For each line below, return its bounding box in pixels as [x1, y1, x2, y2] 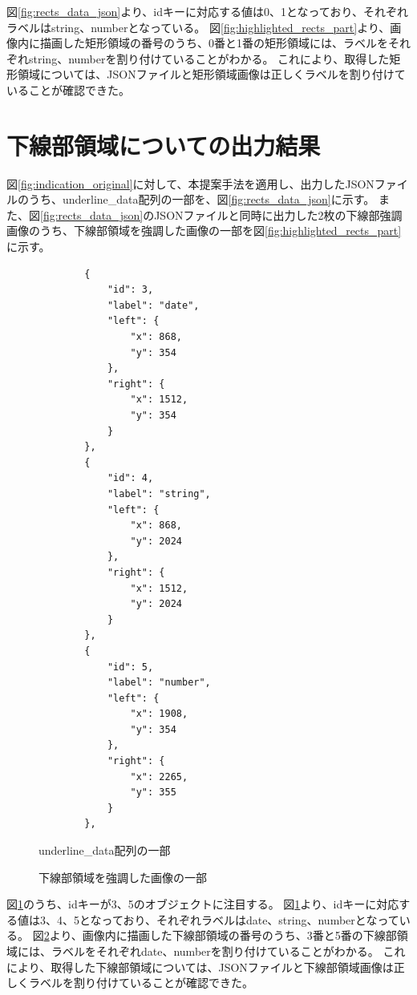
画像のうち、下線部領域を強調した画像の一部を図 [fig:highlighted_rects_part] [6, 222, 402, 239]
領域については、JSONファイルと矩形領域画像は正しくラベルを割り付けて [17, 66, 406, 83]
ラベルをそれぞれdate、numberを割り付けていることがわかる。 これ [51, 943, 406, 959]
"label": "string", [107, 487, 211, 500]
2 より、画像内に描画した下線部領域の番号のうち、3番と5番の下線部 [43, 927, 397, 944]
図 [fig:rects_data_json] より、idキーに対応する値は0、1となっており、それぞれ [6, 3, 408, 19]
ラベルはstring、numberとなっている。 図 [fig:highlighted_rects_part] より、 [6, 18, 391, 35]
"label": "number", [107, 677, 211, 689]
